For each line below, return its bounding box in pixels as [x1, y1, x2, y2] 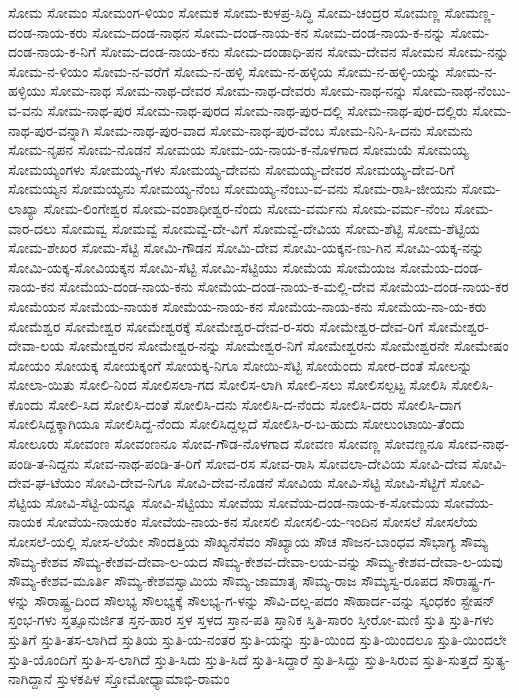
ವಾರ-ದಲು [8, 217, 57, 238]
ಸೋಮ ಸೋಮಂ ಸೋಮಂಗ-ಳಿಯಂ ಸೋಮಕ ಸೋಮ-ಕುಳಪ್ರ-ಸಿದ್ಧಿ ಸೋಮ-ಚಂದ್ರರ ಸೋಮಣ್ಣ [8, 2, 440, 22]
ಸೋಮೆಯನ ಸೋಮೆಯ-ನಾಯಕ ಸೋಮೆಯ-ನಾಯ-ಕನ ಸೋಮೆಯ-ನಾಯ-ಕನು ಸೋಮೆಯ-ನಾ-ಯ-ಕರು [8, 295, 487, 316]
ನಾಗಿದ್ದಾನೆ [8, 668, 52, 689]
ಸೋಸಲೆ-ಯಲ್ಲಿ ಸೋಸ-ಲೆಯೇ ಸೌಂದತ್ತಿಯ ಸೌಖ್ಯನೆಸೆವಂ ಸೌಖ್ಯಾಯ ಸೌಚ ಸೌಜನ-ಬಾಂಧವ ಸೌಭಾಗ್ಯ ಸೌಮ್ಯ [8, 531, 489, 552]
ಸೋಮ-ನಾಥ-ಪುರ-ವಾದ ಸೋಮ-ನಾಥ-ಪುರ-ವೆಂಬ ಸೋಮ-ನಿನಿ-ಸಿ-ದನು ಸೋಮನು [93, 119, 473, 140]
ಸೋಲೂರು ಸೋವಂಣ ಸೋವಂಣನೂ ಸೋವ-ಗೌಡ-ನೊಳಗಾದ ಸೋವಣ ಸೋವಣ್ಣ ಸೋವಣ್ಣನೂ [8, 433, 444, 454]
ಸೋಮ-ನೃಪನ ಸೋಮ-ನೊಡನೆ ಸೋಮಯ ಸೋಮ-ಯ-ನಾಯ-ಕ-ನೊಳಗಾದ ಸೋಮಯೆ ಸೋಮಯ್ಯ [8, 139, 469, 160]
